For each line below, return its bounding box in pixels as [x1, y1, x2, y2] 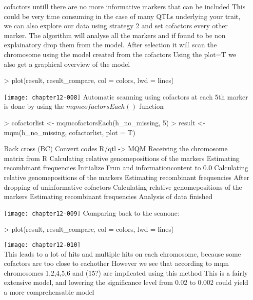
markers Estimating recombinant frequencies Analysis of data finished [4, 191, 213, 201]
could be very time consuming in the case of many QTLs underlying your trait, [4, 11, 241, 21]
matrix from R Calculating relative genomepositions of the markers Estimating [4, 153, 240, 163]
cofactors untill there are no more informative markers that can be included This [4, 1, 246, 11]
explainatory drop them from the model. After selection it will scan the [4, 40, 217, 50]
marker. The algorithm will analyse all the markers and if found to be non [4, 30, 226, 40]
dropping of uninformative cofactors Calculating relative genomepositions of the [4, 181, 242, 192]
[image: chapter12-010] [4, 241, 81, 248]
